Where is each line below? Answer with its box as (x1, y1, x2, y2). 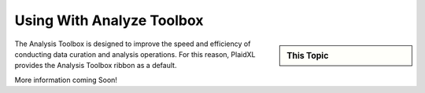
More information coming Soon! (14, 75, 118, 84)
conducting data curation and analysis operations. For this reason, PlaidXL (14, 49, 256, 59)
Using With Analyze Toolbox (14, 12, 204, 29)
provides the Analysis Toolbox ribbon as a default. (14, 61, 177, 70)
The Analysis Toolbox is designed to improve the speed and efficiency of (14, 39, 251, 48)
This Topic (286, 50, 329, 61)
